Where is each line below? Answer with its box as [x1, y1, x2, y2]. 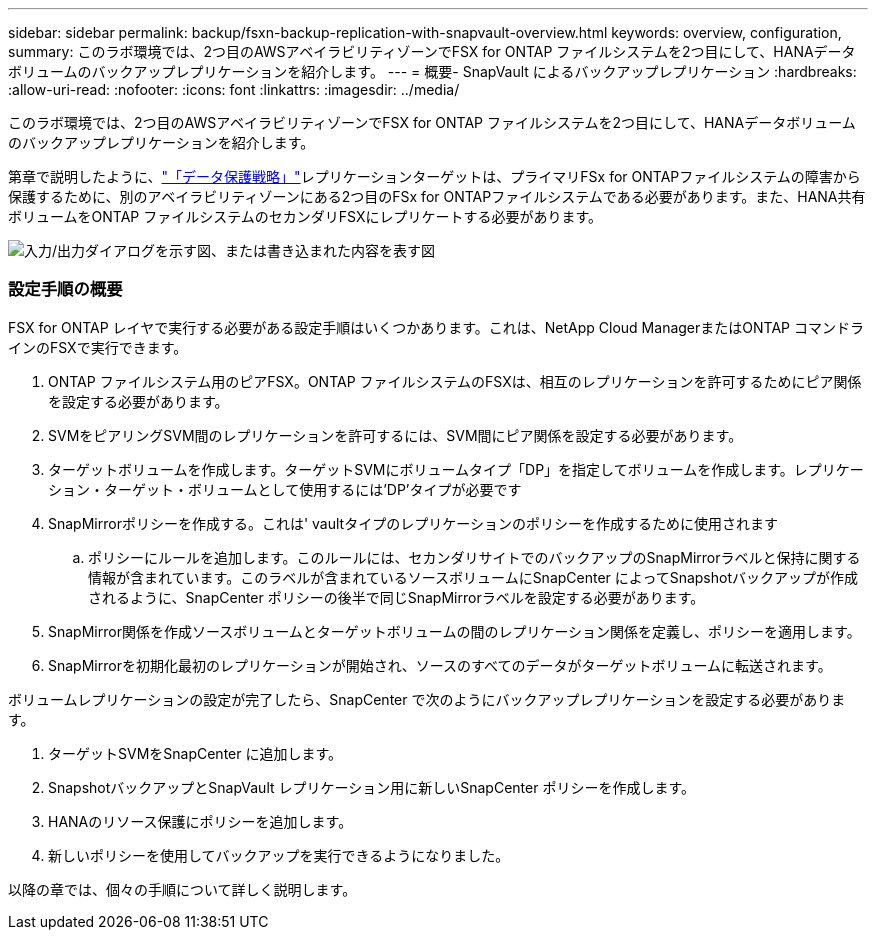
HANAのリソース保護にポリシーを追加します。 [48, 812, 353, 830]
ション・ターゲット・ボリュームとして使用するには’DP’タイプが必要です [48, 480, 522, 498]
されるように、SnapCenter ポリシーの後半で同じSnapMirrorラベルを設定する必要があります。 [88, 588, 705, 606]
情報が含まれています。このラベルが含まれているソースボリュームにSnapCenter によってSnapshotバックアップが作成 [88, 568, 859, 586]
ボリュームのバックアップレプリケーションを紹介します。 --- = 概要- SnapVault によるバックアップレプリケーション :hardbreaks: [8, 63, 857, 80]
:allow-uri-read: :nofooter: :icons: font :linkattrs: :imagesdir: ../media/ [8, 81, 460, 98]
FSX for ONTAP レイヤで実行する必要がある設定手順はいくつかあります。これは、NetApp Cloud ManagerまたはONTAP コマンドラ [8, 318, 864, 336]
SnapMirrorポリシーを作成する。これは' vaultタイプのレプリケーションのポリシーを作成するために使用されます [48, 514, 778, 532]
